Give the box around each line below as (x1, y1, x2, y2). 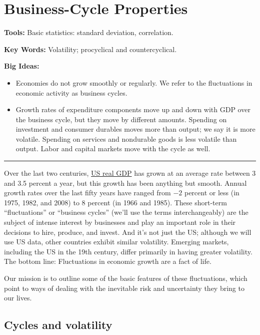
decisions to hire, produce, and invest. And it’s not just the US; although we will (4, 226, 251, 237)
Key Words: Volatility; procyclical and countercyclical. (4, 44, 177, 54)
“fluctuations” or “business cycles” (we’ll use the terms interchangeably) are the (4, 207, 248, 217)
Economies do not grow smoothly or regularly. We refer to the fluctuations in (15, 77, 252, 88)
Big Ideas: (4, 61, 39, 71)
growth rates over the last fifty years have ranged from (4, 187, 171, 198)
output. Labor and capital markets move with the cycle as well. (15, 143, 210, 154)
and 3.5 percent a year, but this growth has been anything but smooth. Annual (4, 177, 247, 188)
